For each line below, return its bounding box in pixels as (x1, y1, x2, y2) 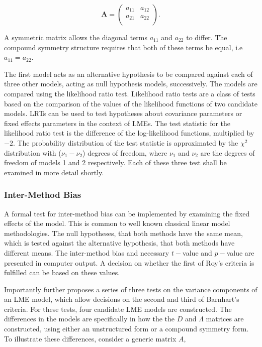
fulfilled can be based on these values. (4, 267, 120, 278)
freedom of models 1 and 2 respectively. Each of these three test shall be (4, 157, 227, 168)
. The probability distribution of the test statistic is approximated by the (13, 137, 238, 148)
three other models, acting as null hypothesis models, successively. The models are (4, 78, 257, 89)
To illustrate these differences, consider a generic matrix (4, 333, 177, 343)
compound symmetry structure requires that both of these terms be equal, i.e (4, 42, 243, 52)
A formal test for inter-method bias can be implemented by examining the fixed (4, 208, 250, 218)
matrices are (206, 313, 244, 324)
